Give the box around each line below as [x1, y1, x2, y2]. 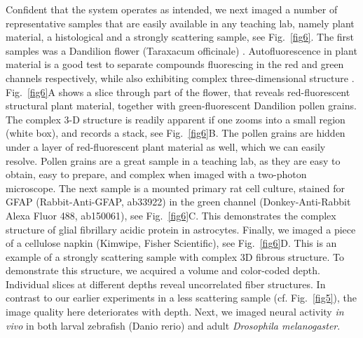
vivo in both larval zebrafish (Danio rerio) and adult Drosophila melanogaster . [6, 318, 341, 332]
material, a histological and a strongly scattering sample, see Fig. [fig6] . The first [6, 29, 355, 44]
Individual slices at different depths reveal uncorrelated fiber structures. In [6, 276, 326, 291]
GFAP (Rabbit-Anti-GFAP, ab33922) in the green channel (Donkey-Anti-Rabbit [6, 194, 351, 209]
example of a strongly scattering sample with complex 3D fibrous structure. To [6, 249, 344, 264]
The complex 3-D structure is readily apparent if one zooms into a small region [6, 111, 345, 126]
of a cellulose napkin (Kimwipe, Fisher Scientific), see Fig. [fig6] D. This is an [6, 236, 337, 250]
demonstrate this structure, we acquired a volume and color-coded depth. [6, 263, 320, 278]
